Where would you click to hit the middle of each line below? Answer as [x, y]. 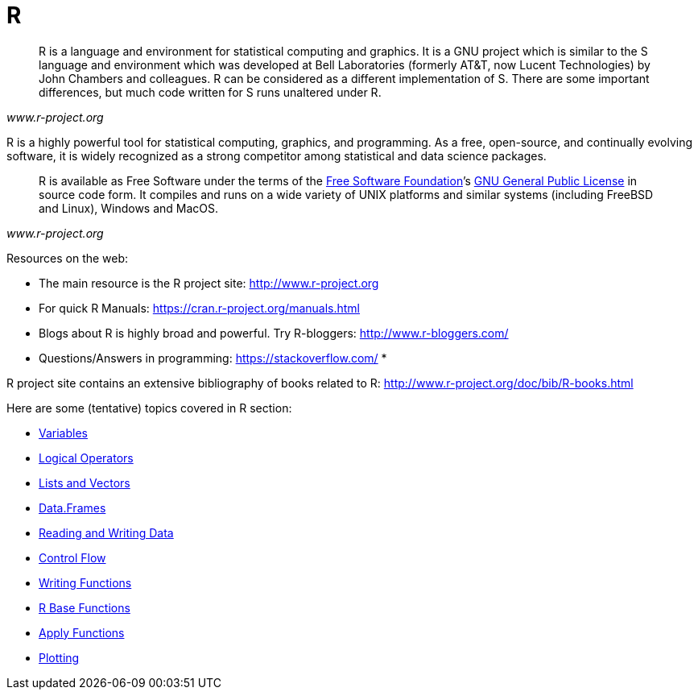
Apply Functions [82, 632]
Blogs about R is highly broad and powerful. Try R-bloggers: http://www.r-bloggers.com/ [274, 333]
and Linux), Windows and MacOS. [129, 208]
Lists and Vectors [85, 483]
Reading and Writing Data [106, 532]
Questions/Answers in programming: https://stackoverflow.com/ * [213, 358]
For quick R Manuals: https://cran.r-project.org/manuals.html [200, 308]
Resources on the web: [68, 258]
